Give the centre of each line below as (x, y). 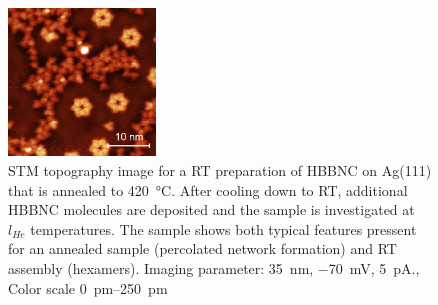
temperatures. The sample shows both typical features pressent (223, 228)
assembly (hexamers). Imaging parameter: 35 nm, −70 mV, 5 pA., (214, 267)
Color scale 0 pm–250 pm (88, 287)
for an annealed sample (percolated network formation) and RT (202, 248)
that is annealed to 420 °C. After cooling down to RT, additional (208, 189)
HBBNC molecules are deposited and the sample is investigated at (211, 209)
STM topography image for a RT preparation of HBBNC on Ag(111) (220, 169)
